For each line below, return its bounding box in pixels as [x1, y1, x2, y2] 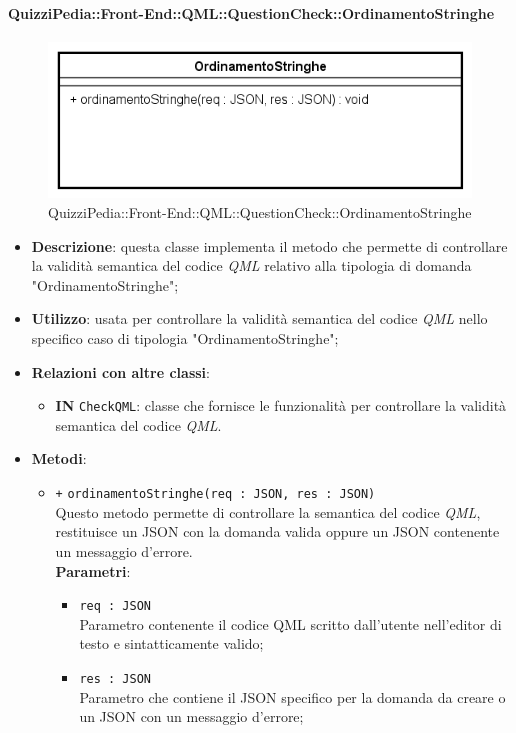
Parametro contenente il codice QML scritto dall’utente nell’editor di [79, 613, 502, 634]
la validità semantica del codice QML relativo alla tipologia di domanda [31, 255, 472, 276]
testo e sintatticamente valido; [79, 633, 264, 654]
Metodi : [31, 448, 87, 469]
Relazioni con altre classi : [31, 361, 210, 382]
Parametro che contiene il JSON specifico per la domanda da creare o [79, 686, 506, 707]
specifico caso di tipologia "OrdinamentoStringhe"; [31, 328, 339, 349]
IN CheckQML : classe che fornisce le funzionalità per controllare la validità [55, 395, 507, 416]
